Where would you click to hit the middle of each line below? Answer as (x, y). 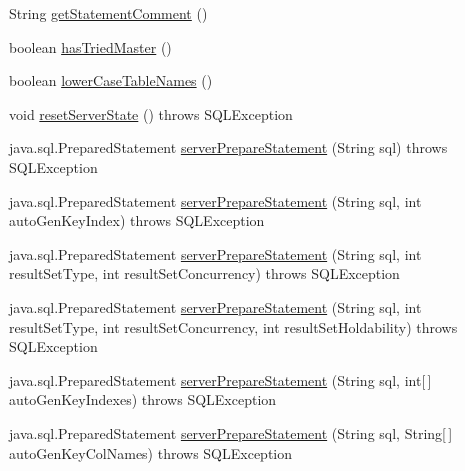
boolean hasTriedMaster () (90, 46)
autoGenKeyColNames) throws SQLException (151, 452)
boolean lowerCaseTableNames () (111, 80)
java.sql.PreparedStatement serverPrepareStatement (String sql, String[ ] (231, 432)
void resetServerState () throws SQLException (151, 113)
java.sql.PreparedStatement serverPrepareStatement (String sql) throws (228, 147)
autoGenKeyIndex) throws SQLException (137, 220)
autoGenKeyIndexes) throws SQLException (143, 399)
